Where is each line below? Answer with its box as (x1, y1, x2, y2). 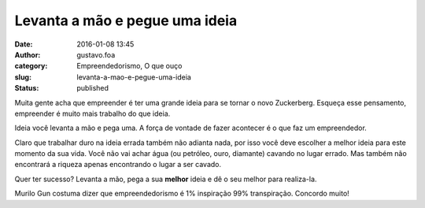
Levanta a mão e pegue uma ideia (14, 12, 238, 29)
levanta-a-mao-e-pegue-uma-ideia (76, 72, 192, 82)
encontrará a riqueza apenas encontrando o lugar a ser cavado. (14, 160, 222, 169)
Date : (14, 39, 33, 49)
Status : (14, 84, 39, 93)
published (76, 84, 109, 93)
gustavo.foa (76, 50, 116, 59)
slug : (14, 72, 31, 82)
